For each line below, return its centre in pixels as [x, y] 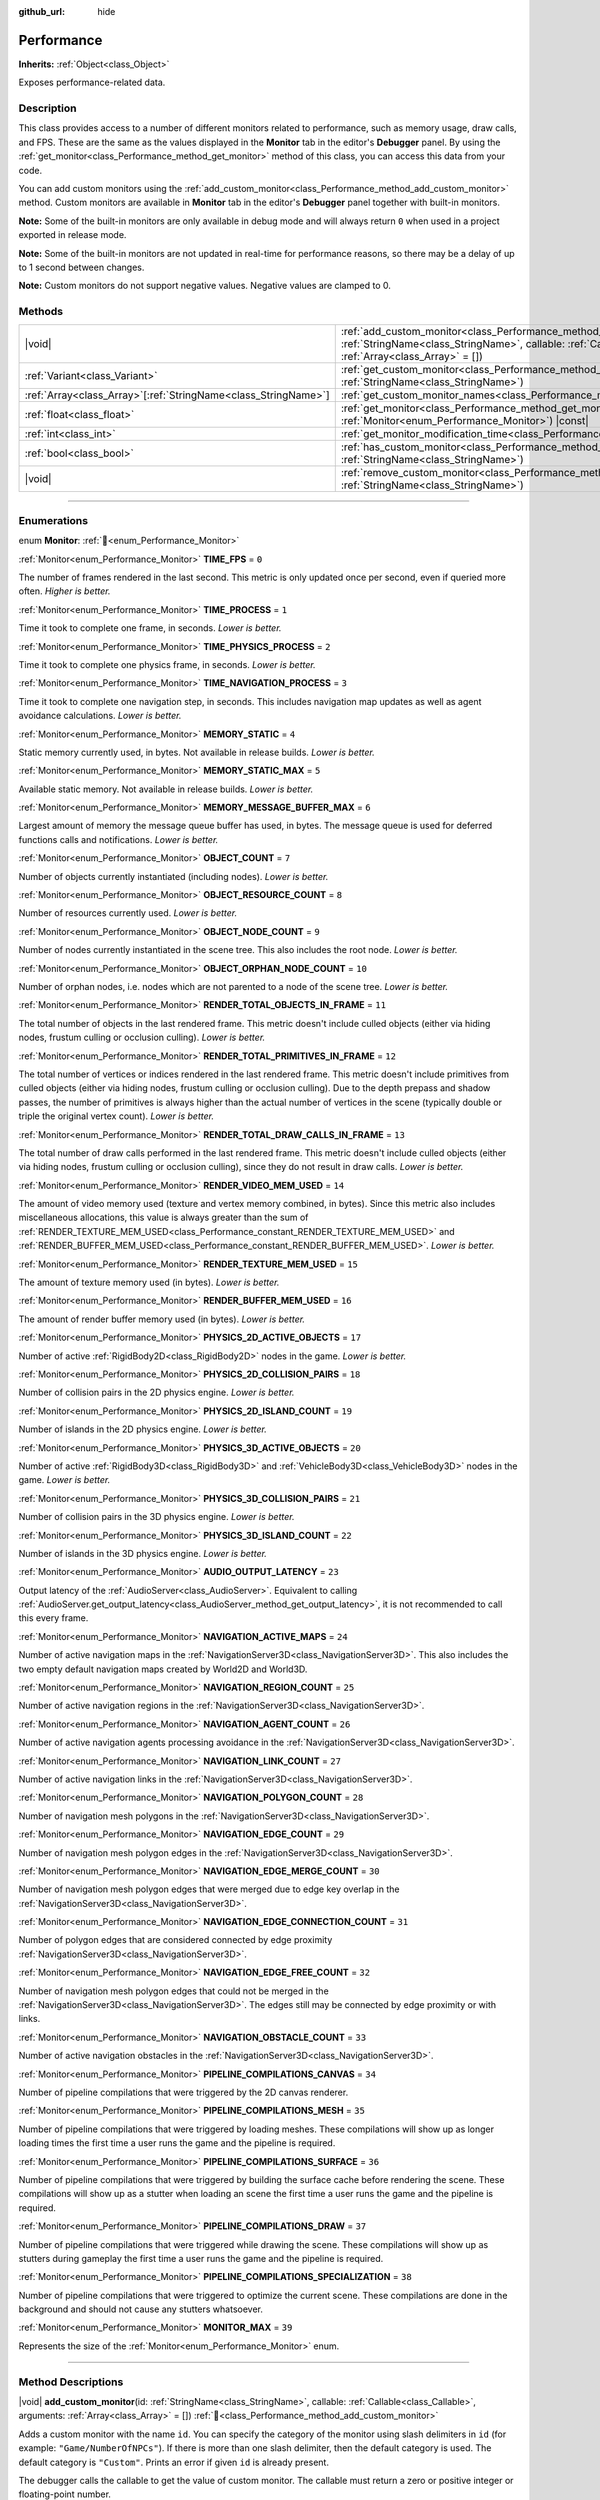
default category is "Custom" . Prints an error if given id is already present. [174, 2462]
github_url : [41, 11]
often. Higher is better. [64, 591]
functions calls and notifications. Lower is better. [118, 839]
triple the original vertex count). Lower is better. [116, 1116]
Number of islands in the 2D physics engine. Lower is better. [142, 1429]
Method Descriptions [71, 2382]
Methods [41, 312]
